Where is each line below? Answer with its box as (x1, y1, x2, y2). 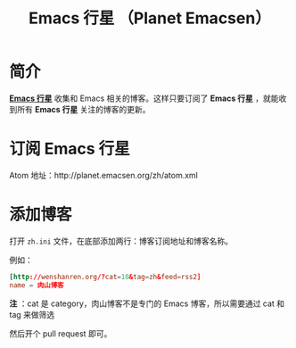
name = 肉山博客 (9, 280, 64, 290)
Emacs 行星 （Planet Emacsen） (28, 8, 272, 29)
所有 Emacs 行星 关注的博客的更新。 (16, 104, 151, 114)
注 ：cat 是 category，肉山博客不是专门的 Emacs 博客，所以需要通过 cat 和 (9, 298, 285, 309)
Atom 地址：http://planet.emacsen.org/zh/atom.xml (9, 170, 198, 180)
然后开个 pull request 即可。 (9, 327, 112, 339)
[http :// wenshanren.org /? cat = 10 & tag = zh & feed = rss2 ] (9, 272, 201, 281)
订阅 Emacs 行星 (9, 139, 131, 159)
